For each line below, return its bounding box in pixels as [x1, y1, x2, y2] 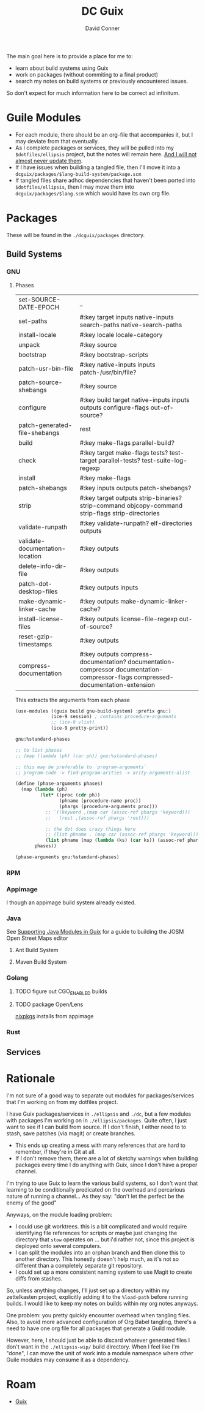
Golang [6, 974, 29, 982]
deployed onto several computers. [15, 1242, 102, 1249]
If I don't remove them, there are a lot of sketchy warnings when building [15, 1154, 198, 1162]
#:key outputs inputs [79, 583, 138, 592]
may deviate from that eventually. [15, 137, 99, 145]
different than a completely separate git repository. [15, 1262, 143, 1269]
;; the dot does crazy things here [45, 826, 136, 832]
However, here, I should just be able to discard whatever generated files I [6, 1336, 190, 1344]
